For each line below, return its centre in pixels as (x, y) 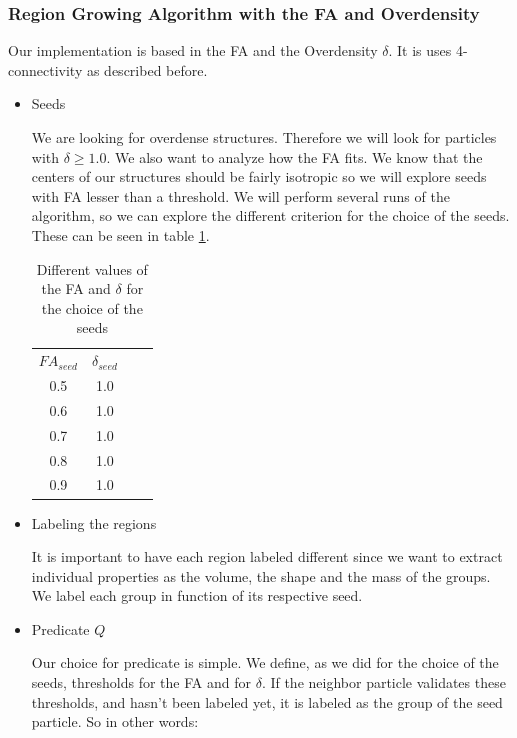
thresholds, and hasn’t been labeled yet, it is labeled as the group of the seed (267, 701)
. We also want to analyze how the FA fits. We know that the (294, 156)
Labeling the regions (94, 522)
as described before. (147, 69)
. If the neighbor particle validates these (383, 682)
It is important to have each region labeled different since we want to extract (267, 556)
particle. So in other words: (115, 721)
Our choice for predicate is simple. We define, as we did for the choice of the (265, 662)
